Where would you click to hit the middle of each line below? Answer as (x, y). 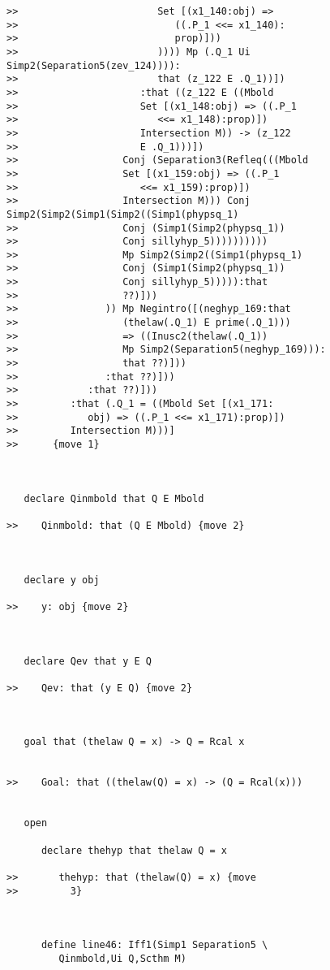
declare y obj (62, 580)
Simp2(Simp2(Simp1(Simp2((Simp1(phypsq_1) (123, 214)
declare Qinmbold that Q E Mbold (114, 498)
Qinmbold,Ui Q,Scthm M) (122, 958)
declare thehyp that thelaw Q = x (134, 850)
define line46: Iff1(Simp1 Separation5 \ (154, 945)
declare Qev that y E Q (88, 661)
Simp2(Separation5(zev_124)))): (94, 65)
